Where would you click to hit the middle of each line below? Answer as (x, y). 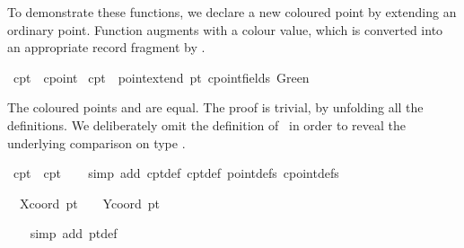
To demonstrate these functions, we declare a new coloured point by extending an (232, 12)
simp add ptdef (74, 233)
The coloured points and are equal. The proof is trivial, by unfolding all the (215, 107)
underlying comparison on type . (96, 142)
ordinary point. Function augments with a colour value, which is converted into (225, 29)
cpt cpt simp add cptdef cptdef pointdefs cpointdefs (176, 173)
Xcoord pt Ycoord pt (90, 203)
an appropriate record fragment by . (106, 47)
